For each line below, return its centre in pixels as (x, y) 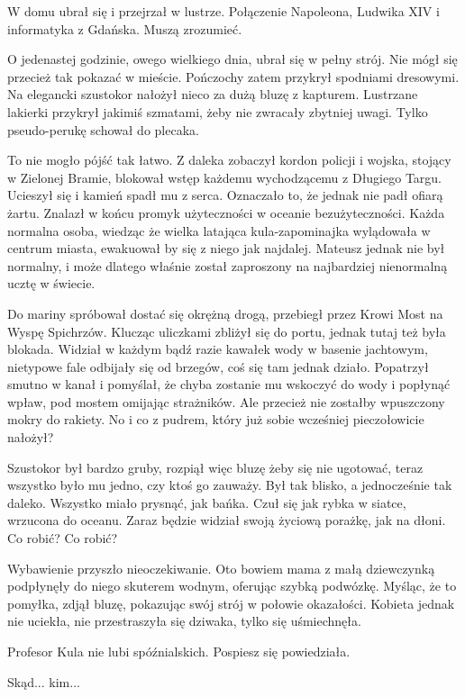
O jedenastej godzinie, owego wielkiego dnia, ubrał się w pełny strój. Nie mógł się (232, 59)
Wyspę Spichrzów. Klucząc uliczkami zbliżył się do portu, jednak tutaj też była (227, 331)
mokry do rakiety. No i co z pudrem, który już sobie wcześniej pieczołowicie (216, 419)
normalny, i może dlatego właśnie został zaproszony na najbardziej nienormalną (228, 265)
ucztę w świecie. (51, 283)
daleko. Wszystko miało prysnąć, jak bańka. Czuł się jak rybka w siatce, (207, 502)
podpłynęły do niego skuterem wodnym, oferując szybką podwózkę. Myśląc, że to (232, 586)
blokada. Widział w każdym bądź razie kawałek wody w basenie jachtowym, (218, 349)
